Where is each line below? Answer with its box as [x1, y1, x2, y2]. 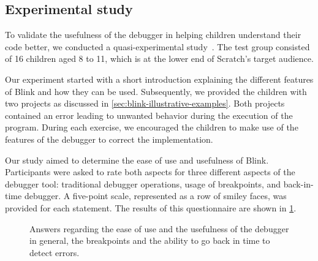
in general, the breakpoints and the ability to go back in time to [29, 234, 270, 247]
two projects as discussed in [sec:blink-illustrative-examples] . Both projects [5, 97, 285, 110]
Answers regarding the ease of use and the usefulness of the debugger [29, 222, 289, 235]
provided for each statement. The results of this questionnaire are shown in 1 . [5, 201, 297, 214]
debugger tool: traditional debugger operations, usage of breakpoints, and [5, 177, 281, 190]
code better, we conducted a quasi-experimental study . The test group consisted [5, 40, 310, 53]
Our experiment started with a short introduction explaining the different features [5, 72, 314, 85]
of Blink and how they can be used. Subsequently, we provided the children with [5, 85, 307, 97]
